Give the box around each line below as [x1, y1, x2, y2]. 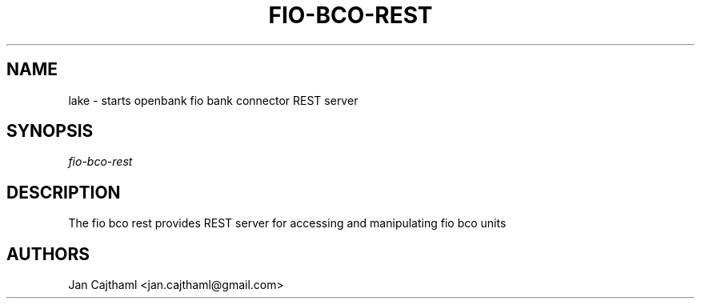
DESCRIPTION [6, 182, 121, 203]
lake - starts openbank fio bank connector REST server [68, 93, 359, 107]
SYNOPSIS [6, 121, 94, 142]
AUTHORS [6, 243, 90, 264]
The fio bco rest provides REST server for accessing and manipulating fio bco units [68, 216, 507, 231]
